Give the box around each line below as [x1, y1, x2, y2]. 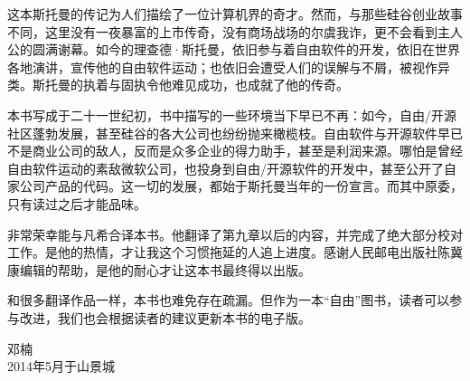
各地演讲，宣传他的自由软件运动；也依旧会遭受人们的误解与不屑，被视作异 [7, 57, 450, 76]
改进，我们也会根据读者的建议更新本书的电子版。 [19, 308, 311, 327]
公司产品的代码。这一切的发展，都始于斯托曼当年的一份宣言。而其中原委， [19, 176, 463, 195]
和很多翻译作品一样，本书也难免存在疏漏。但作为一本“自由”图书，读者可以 [7, 291, 450, 310]
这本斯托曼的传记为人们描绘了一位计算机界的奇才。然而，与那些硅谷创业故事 [7, 5, 463, 23]
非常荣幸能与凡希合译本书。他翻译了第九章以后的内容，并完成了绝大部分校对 [7, 224, 463, 243]
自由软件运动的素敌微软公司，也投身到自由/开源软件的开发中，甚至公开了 [7, 158, 444, 177]
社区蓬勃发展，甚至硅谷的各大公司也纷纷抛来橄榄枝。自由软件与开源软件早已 [7, 123, 463, 142]
